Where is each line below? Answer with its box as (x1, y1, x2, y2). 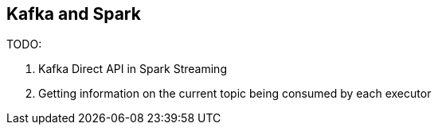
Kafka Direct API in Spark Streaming (38, 62, 227, 76)
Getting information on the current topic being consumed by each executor (38, 87, 432, 101)
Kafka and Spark (6, 4, 141, 24)
